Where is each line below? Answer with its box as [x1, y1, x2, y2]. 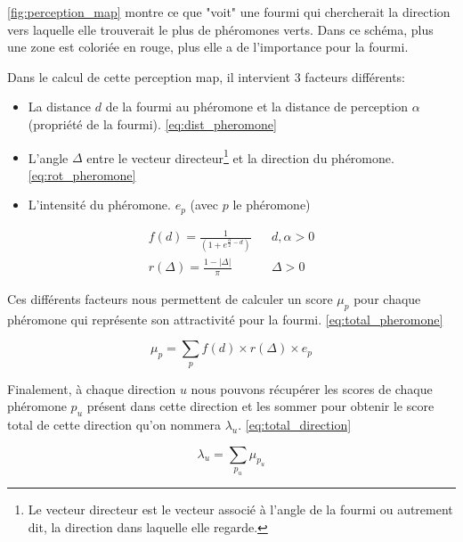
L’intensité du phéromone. [28, 195, 171, 214]
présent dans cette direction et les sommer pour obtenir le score [86, 397, 435, 415]
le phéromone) [232, 195, 311, 214]
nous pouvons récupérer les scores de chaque [191, 379, 433, 398]
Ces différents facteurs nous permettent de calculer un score [7, 289, 333, 308]
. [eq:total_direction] [238, 415, 352, 434]
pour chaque [353, 289, 421, 308]
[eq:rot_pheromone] [28, 165, 136, 184]
